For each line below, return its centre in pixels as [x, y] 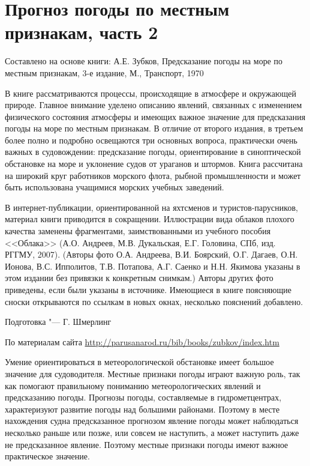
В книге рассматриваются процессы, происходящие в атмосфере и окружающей [151, 93]
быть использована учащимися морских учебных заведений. [115, 187]
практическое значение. [47, 456]
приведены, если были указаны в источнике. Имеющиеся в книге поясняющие [148, 289]
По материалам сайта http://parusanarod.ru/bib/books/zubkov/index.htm [142, 341]
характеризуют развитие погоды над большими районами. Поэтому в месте [142, 409]
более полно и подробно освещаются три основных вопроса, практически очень [151, 140]
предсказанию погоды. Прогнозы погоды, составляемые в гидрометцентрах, [143, 397]
